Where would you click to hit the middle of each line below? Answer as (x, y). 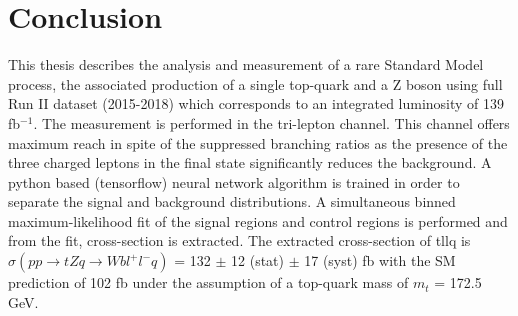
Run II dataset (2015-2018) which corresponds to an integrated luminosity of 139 (256, 103)
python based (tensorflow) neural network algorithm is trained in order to (234, 181)
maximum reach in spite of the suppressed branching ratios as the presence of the (258, 142)
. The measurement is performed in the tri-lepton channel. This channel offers (271, 122)
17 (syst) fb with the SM (380, 260)
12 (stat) (257, 260)
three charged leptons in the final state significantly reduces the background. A (250, 162)
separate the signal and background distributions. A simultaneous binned (232, 201)
